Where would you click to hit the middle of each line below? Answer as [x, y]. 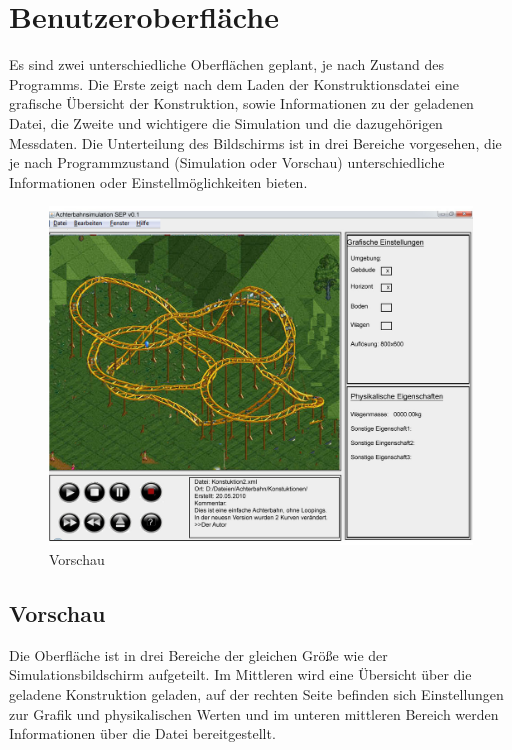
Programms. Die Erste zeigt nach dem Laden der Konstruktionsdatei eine [234, 83]
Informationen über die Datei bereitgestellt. [142, 733]
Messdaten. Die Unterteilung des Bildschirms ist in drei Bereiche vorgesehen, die [255, 142]
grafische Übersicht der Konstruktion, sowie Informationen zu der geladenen [241, 103]
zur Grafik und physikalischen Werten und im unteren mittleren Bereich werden [254, 713]
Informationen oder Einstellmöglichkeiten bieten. [158, 181]
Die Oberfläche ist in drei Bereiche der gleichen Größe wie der [198, 654]
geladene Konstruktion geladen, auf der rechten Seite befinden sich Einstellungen [256, 693]
